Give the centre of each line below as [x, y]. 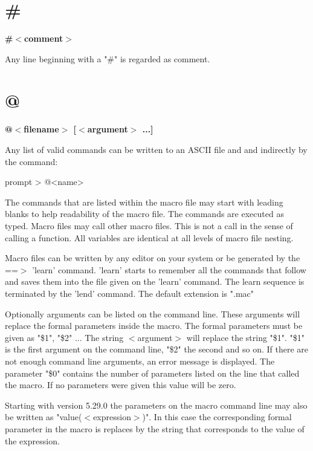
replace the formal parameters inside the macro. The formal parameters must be [154, 326]
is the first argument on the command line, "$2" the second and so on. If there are [157, 349]
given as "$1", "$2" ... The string [64, 337]
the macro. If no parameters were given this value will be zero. [121, 385]
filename [41, 129]
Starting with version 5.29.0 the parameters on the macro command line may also [156, 405]
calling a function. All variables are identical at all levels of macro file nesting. [149, 237]
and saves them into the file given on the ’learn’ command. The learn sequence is [155, 281]
